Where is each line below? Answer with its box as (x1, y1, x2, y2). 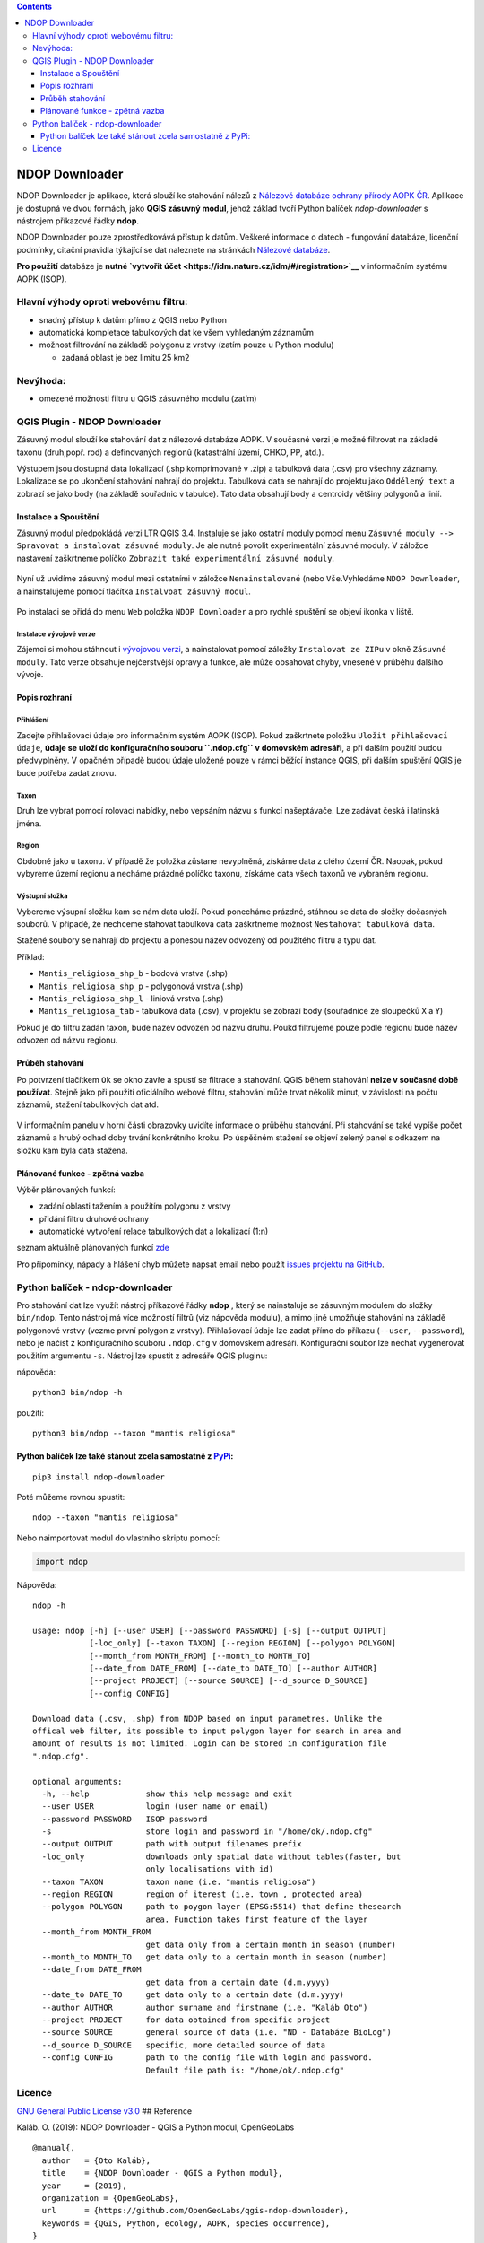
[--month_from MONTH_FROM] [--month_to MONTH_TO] (89, 1651, 312, 1661)
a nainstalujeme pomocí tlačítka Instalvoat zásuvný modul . (16, 586, 251, 597)
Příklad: (16, 951, 45, 962)
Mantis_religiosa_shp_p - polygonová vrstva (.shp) (39, 981, 244, 991)
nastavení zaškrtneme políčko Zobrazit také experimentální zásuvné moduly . (16, 553, 335, 563)
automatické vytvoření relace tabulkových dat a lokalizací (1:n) (39, 1226, 269, 1237)
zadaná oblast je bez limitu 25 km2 (61, 352, 190, 362)
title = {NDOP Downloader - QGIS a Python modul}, (41, 2168, 283, 2178)
